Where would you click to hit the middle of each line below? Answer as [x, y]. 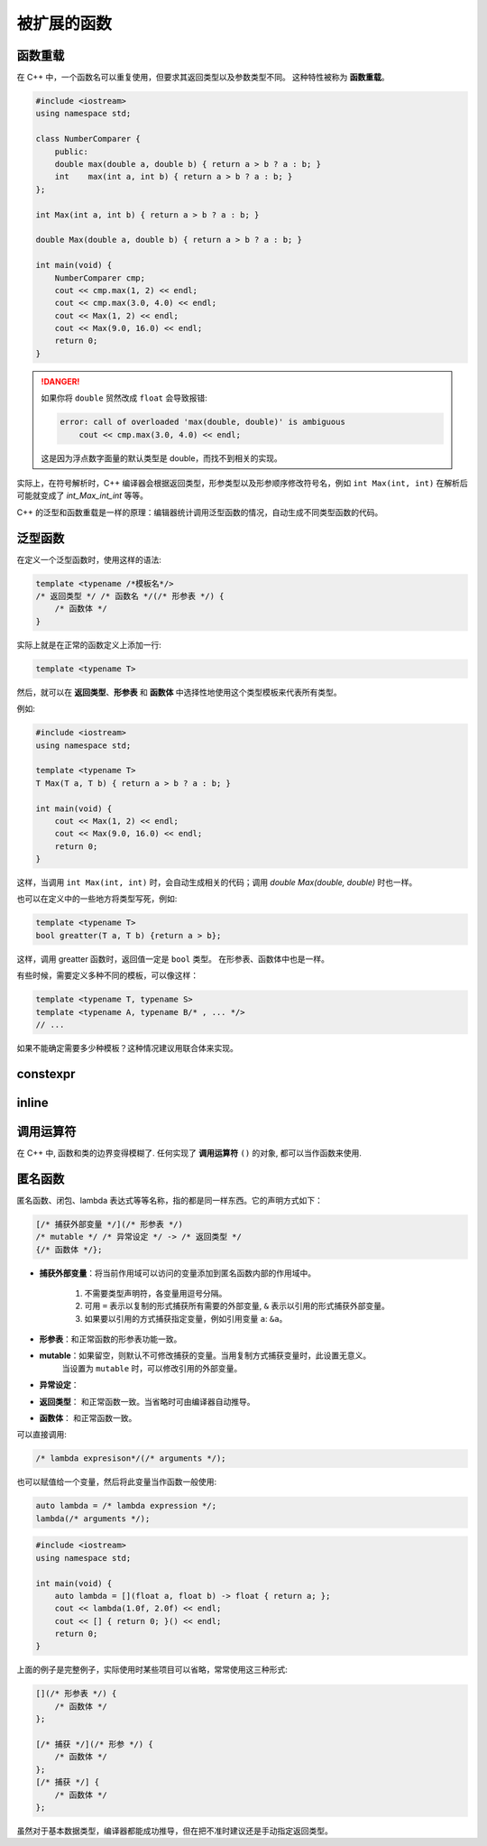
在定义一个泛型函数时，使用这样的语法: [89, 559]
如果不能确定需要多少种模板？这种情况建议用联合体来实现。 [127, 1048]
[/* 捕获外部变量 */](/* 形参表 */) [110, 1224]
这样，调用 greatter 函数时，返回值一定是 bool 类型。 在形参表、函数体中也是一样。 [173, 959]
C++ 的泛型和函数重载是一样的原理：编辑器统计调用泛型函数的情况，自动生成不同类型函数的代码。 [200, 512]
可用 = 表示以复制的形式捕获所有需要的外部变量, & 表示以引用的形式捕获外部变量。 [237, 1306]
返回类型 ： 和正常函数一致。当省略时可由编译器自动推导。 [147, 1401]
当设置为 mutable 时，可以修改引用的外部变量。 [152, 1368]
